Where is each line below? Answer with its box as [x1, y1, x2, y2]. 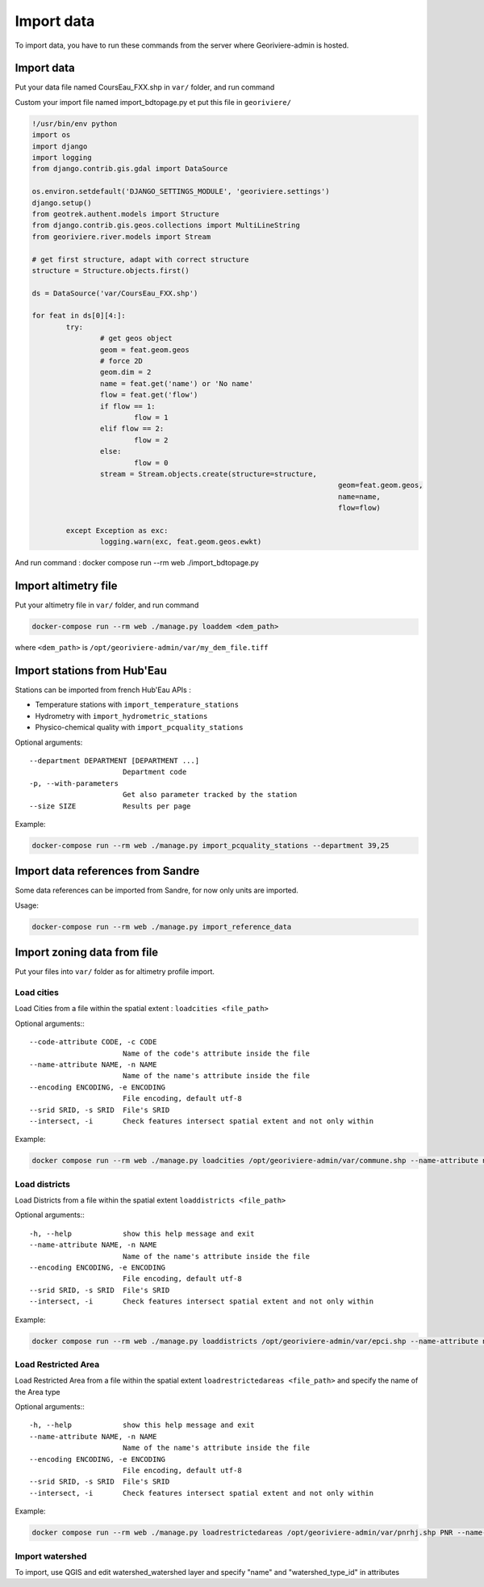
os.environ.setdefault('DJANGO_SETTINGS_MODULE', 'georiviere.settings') [31, 187, 330, 196]
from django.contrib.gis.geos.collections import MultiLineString [31, 220, 300, 230]
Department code [122, 767, 187, 777]
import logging [31, 153, 92, 162]
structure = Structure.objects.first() [31, 266, 190, 275]
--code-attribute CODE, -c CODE [29, 1038, 157, 1047]
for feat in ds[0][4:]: [31, 311, 127, 321]
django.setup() [31, 198, 92, 208]
